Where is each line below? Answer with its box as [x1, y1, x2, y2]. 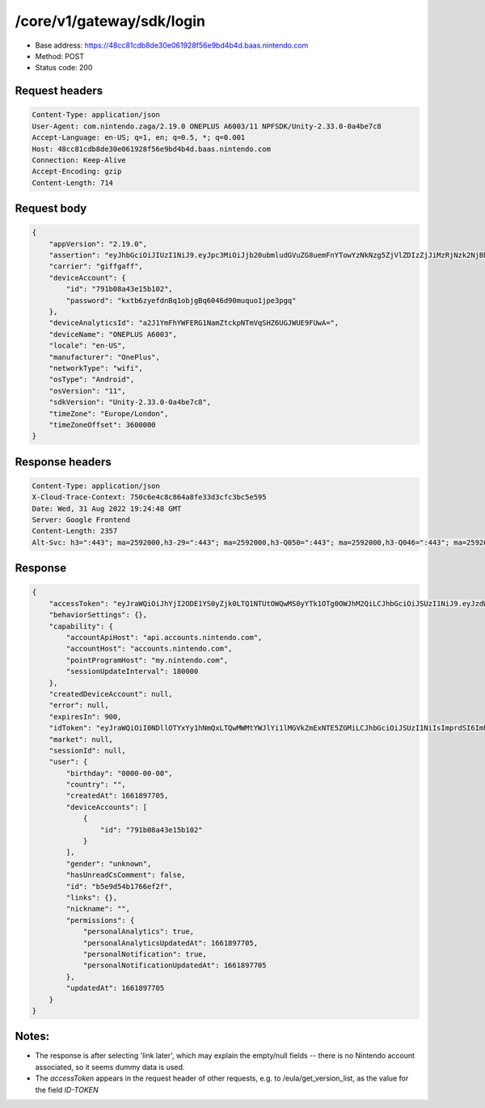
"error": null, [48, 701, 109, 710]
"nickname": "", [65, 904, 131, 913]
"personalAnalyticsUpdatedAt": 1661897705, [82, 938, 259, 947]
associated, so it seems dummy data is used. [35, 1062, 185, 1072]
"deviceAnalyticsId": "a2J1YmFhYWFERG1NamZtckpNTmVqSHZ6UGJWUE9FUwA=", [48, 318, 339, 327]
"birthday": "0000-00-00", [65, 769, 173, 777]
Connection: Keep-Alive [32, 155, 127, 165]
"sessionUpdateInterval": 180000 [65, 667, 199, 676]
